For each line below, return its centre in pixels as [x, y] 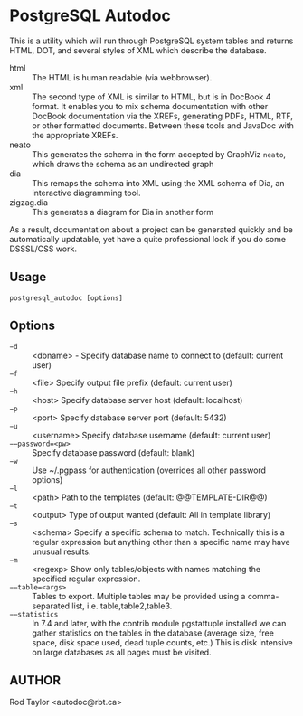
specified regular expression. [86, 579]
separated [51, 606]
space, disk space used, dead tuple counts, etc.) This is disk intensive [162, 642]
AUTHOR [35, 680]
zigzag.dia [28, 202]
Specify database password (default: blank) [114, 452]
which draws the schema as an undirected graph [123, 164]
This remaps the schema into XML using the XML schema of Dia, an [158, 183]
